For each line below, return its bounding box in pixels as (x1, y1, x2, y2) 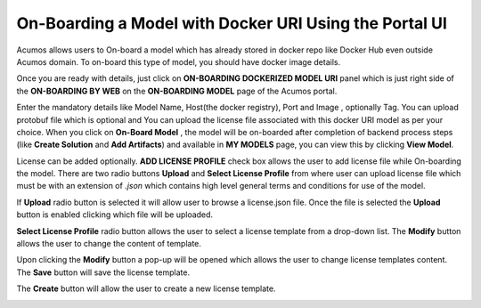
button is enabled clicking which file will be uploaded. (16, 209, 214, 220)
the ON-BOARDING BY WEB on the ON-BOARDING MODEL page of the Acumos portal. (16, 85, 338, 96)
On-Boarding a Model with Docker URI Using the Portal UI (16, 13, 447, 33)
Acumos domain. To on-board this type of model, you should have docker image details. (16, 56, 341, 67)
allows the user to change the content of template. (16, 239, 202, 249)
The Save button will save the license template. (16, 267, 191, 278)
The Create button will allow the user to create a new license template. (16, 283, 276, 294)
